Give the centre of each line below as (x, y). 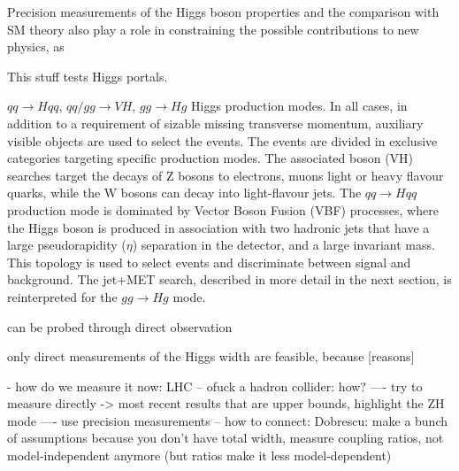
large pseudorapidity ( (67, 245)
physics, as (36, 46)
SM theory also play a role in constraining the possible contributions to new (213, 29)
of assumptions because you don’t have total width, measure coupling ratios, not (226, 438)
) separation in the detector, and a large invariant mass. (283, 245)
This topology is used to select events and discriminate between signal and (209, 262)
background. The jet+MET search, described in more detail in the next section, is (229, 279)
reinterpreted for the (62, 296)
